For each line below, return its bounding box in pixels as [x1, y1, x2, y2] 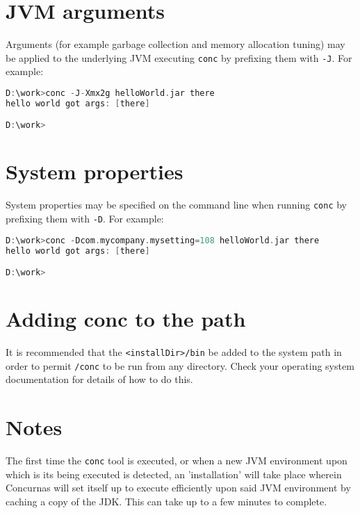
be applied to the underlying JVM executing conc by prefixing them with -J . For [6, 50, 352, 65]
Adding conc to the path [6, 304, 246, 333]
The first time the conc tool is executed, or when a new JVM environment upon [6, 453, 347, 468]
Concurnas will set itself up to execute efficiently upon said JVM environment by [6, 480, 351, 495]
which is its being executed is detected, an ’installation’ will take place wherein [6, 466, 342, 481]
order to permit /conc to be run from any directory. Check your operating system [6, 358, 354, 373]
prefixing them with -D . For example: [6, 211, 164, 226]
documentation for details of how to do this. [6, 372, 193, 386]
